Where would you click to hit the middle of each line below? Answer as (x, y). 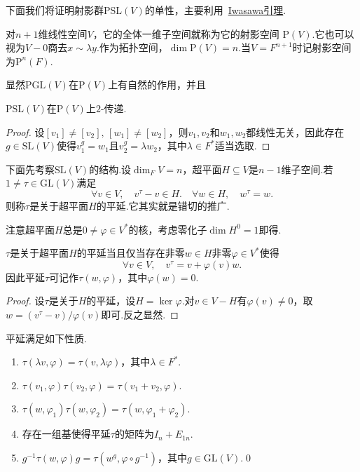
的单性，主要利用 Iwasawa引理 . (215, 10)
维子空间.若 (307, 169)
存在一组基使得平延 (66, 434)
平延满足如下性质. (46, 338)
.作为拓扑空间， (132, 47)
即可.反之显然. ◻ (140, 314)
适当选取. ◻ (242, 146)
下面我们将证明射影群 (55, 10)
